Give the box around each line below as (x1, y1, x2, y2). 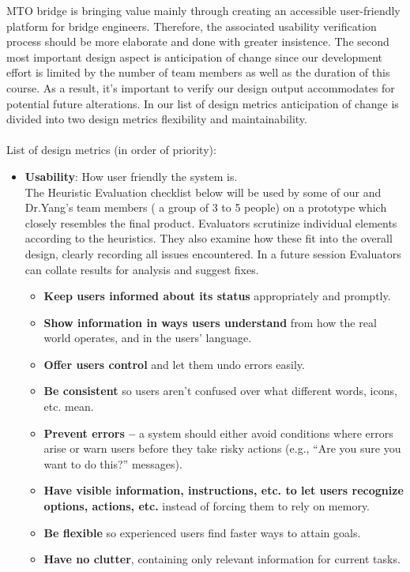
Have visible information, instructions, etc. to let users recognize (43, 482, 404, 499)
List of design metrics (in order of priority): (6, 141, 216, 158)
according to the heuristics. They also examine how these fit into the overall (24, 230, 393, 246)
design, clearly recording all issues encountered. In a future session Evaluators (24, 245, 401, 262)
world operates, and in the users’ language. (43, 329, 252, 346)
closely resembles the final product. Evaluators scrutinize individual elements (24, 214, 397, 231)
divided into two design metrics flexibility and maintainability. (6, 111, 307, 127)
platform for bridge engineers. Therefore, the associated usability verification (6, 17, 377, 34)
